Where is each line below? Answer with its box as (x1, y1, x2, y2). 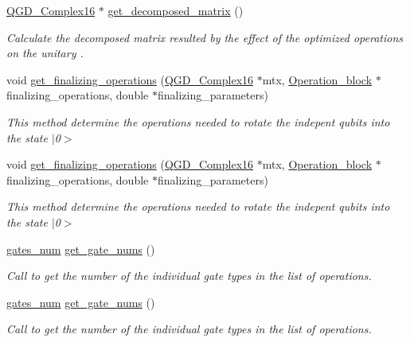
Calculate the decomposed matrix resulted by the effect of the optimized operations (6, 29, 403, 45)
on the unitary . (6, 45, 84, 61)
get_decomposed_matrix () (107, 2, 244, 18)
